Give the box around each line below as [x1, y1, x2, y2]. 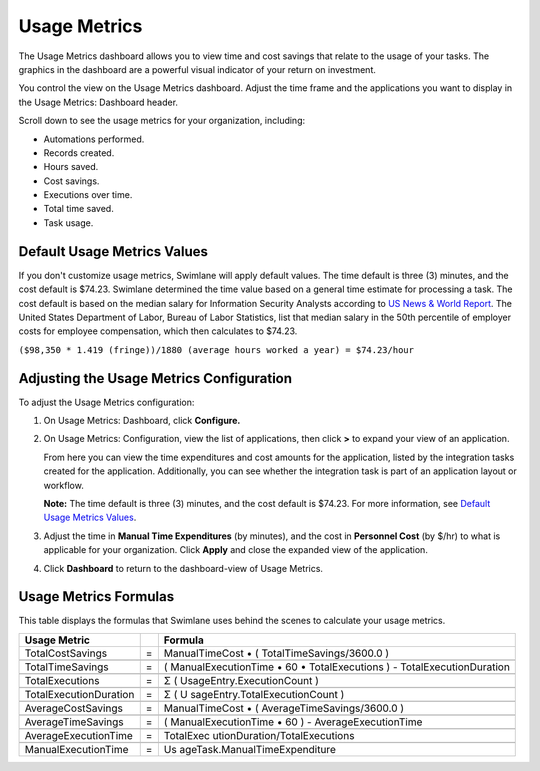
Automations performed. [43, 133, 145, 145]
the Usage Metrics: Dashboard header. [18, 96, 179, 108]
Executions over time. [43, 189, 133, 201]
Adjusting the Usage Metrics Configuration [18, 370, 293, 387]
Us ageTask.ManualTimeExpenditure [163, 742, 337, 756]
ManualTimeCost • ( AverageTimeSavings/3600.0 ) [163, 701, 405, 715]
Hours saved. [43, 161, 99, 173]
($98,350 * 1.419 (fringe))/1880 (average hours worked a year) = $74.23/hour [18, 344, 415, 355]
